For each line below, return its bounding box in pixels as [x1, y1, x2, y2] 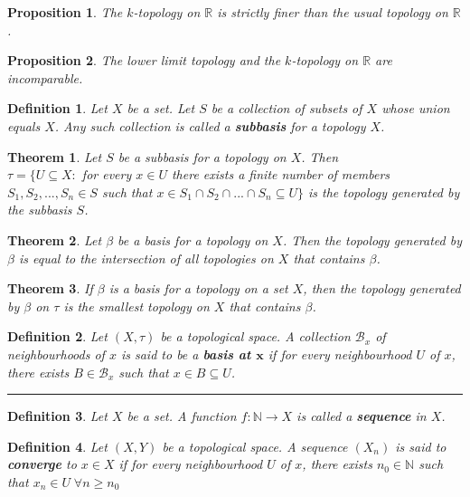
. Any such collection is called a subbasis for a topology [54, 116, 366, 135]
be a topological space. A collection [160, 327, 351, 346]
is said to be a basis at [120, 344, 251, 363]
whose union [381, 99, 450, 118]
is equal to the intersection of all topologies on [18, 248, 274, 267]
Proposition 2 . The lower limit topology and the [7, 51, 281, 70]
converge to [7, 454, 77, 473]
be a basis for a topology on [117, 230, 268, 249]
